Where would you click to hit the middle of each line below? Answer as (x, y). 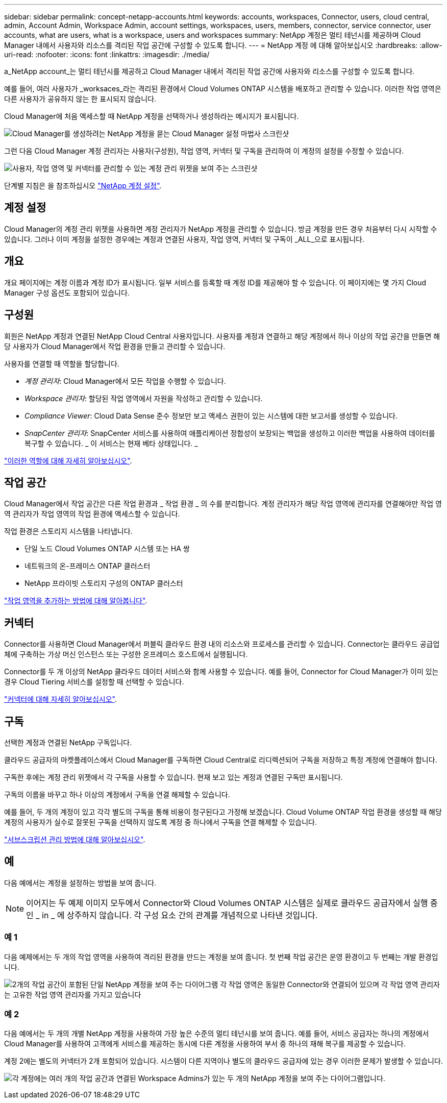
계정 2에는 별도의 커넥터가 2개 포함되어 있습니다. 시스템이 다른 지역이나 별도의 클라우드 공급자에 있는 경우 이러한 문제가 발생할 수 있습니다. (224, 1061)
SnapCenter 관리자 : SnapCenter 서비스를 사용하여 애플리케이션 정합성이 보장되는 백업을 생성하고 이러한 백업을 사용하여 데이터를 (230, 433)
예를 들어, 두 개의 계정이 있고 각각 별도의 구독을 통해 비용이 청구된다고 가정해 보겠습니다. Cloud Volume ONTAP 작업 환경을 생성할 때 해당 (223, 812)
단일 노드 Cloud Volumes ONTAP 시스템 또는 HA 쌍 (107, 549)
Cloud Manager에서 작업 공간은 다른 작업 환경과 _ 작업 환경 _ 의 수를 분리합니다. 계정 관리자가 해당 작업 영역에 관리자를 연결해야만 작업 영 (223, 504)
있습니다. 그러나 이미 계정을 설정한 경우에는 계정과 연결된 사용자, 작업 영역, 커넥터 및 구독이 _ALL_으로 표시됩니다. (184, 239)
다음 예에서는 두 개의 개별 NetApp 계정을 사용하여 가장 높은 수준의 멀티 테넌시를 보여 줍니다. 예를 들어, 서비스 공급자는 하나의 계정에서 (217, 1034)
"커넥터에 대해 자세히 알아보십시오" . (60, 699)
